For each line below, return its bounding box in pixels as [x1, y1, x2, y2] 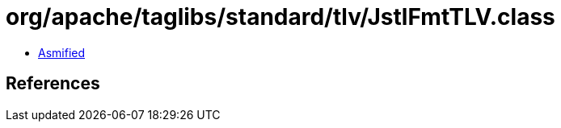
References [6, 73, 100, 94]
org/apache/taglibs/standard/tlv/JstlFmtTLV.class [6, 3, 555, 31]
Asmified [38, 45, 86, 60]
